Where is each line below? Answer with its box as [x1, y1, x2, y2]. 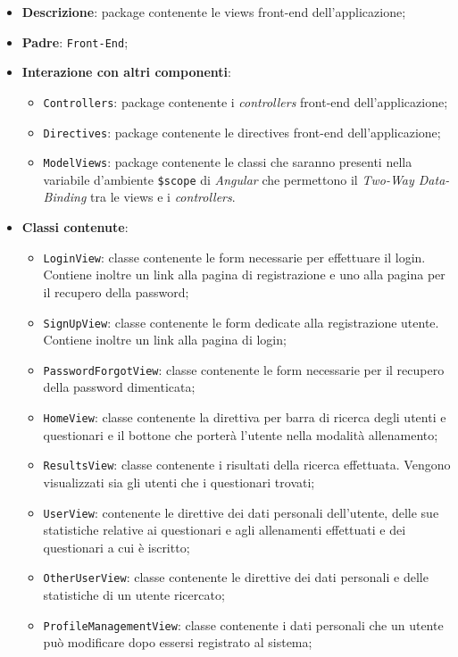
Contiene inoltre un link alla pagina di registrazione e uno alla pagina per [43, 265, 446, 284]
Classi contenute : [21, 218, 129, 237]
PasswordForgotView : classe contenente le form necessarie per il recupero [43, 360, 445, 378]
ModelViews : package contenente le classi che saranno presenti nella [43, 153, 412, 171]
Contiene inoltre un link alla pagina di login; [43, 330, 287, 349]
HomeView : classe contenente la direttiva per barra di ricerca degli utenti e [43, 408, 446, 426]
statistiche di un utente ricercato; [43, 586, 225, 603]
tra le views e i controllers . [90, 187, 236, 206]
